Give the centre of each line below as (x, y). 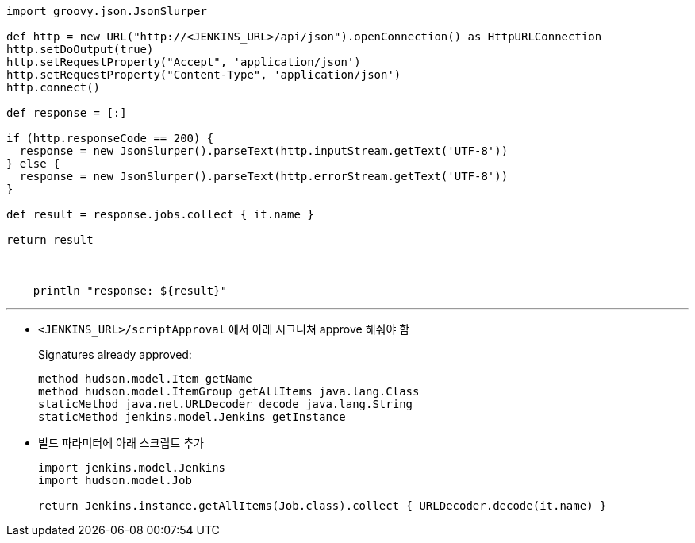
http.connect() (54, 87)
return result (50, 240)
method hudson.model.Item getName (145, 379)
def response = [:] (67, 113)
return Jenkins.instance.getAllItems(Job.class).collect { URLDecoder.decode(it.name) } (323, 506)
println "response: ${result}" (130, 291)
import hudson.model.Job (115, 480)
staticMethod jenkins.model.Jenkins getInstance (192, 417)
